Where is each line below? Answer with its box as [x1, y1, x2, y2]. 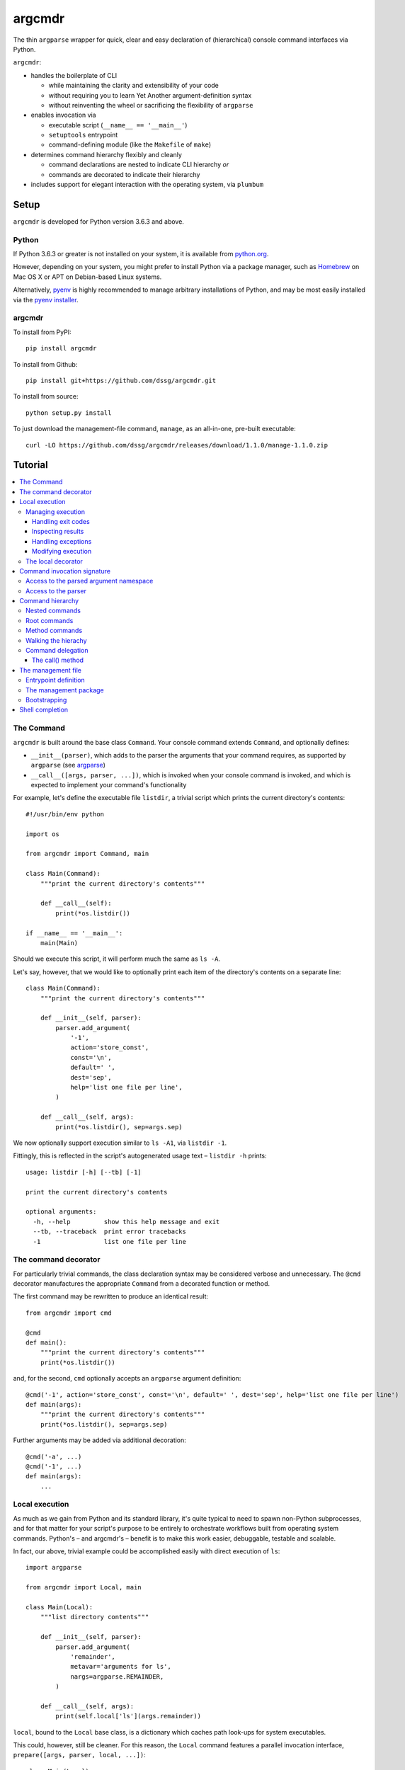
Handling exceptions [32, 537, 92, 545]
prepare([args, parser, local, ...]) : [13, 1751, 147, 1759]
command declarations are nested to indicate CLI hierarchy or [48, 160, 229, 169]
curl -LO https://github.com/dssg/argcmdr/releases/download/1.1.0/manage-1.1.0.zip [25, 441, 329, 449]
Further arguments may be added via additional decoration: [13, 1436, 187, 1444]
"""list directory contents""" [40, 1613, 149, 1621]
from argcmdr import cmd [25, 1308, 112, 1317]
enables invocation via [30, 110, 96, 120]
